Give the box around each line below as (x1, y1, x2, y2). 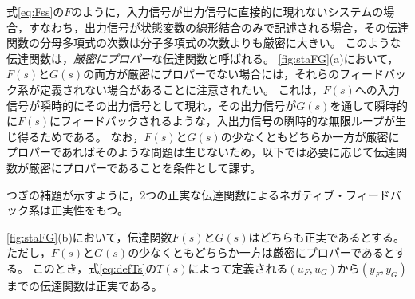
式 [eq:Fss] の (6, 3, 65, 19)
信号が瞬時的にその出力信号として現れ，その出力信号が (6, 96, 297, 113)
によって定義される (188, 259, 288, 276)
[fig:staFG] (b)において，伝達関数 (6, 228, 172, 245)
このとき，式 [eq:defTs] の (32, 259, 157, 276)
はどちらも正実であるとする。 (248, 228, 405, 245)
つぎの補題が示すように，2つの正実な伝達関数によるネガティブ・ (6, 186, 346, 203)
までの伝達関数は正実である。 (6, 277, 163, 293)
